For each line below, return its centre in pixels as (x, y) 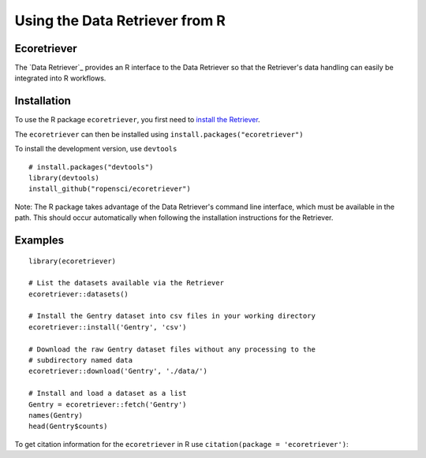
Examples (39, 240)
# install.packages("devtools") (91, 167)
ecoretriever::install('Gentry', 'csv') (108, 327)
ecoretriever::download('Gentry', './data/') (118, 371)
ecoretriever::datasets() (79, 294)
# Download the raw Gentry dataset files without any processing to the (172, 349)
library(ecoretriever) (73, 261)
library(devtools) (64, 178)
